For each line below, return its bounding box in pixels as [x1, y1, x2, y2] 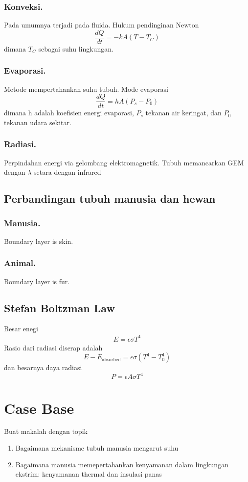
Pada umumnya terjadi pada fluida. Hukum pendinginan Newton [4, 20, 199, 30]
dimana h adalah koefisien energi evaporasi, [4, 107, 134, 118]
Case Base [4, 398, 74, 418]
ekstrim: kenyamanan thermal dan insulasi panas [15, 469, 162, 479]
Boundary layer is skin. [4, 236, 73, 246]
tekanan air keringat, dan [145, 107, 222, 118]
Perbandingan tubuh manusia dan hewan [4, 191, 216, 206]
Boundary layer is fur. [4, 276, 70, 286]
